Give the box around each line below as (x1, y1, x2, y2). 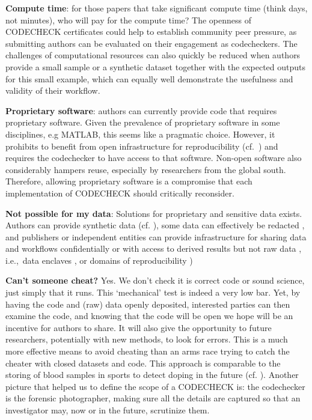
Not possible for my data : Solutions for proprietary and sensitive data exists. (5, 207, 302, 219)
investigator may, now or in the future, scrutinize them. (5, 404, 210, 416)
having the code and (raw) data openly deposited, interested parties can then (5, 297, 290, 310)
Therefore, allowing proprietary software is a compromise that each (5, 175, 252, 187)
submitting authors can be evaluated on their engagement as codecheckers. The (5, 37, 298, 49)
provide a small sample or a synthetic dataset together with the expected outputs (5, 60, 306, 73)
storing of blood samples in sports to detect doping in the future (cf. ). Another (5, 368, 299, 381)
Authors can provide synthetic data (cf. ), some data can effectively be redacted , (5, 219, 305, 231)
